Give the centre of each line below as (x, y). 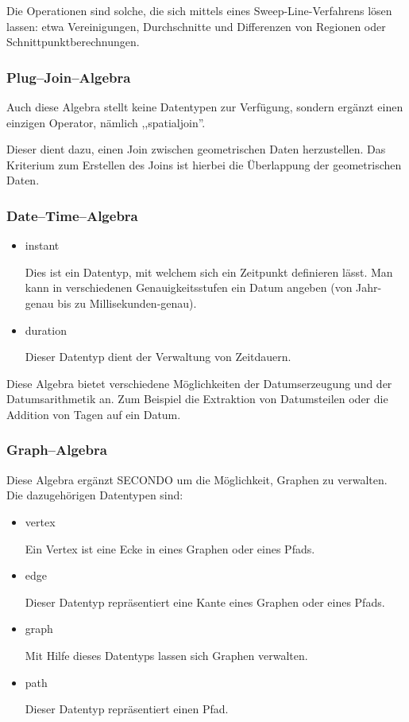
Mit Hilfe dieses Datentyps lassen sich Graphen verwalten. (166, 655)
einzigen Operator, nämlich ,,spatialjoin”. (106, 122)
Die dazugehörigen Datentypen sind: (95, 495)
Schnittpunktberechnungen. (73, 42)
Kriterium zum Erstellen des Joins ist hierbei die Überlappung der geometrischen (204, 164)
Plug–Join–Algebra (69, 77)
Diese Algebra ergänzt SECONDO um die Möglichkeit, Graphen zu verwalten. (197, 479)
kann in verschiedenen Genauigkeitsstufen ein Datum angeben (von (189, 287)
